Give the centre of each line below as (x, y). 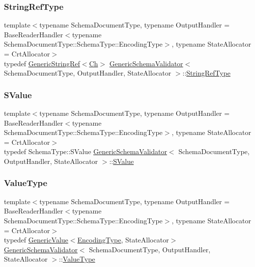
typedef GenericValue (36, 240)
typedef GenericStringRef (42, 63)
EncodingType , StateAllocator (123, 240)
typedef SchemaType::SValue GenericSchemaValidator (85, 151)
